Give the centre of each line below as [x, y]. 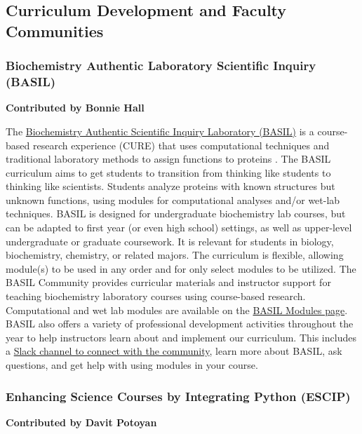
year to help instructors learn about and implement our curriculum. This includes [181, 337]
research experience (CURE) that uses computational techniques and [181, 145]
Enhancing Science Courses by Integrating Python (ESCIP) [178, 396]
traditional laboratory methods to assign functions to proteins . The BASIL [168, 159]
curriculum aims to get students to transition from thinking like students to [168, 172]
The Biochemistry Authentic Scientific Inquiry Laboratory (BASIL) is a [160, 131]
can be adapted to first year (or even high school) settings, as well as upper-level [179, 228]
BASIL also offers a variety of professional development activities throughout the [180, 324]
